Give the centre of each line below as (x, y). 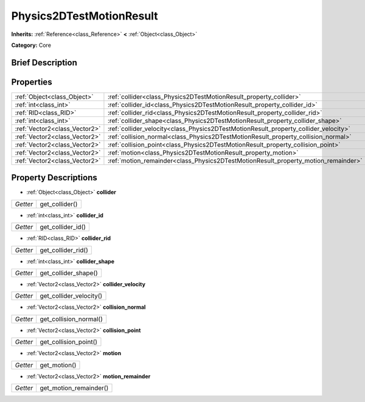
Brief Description (44, 62)
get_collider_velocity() (71, 296)
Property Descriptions (54, 178)
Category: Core (31, 45)
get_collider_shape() (69, 273)
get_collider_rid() (64, 250)
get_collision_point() (68, 342)
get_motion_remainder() (74, 388)
